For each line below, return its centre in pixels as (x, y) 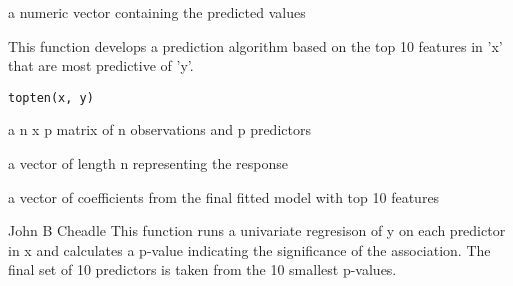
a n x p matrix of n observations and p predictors (159, 129)
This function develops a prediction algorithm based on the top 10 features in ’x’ (255, 45)
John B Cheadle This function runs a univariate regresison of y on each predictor (257, 230)
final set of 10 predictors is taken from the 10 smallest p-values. (202, 269)
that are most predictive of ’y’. (101, 65)
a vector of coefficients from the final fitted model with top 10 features (224, 196)
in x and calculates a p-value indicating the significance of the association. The (249, 249)
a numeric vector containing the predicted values (157, 12)
